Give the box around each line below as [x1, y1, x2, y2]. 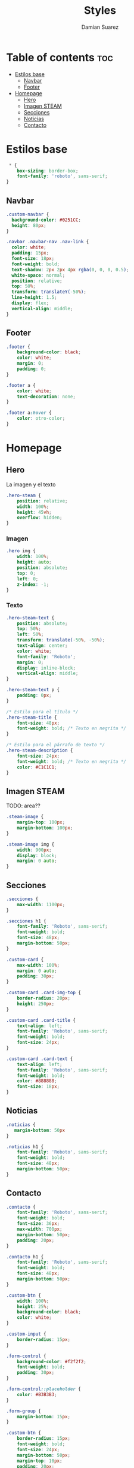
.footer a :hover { [6, 410, 52, 416]
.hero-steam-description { [6, 747, 73, 753]
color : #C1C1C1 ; [17, 764, 58, 770]
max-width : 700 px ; [17, 1226, 63, 1233]
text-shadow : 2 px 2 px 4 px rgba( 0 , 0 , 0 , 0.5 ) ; [11, 267, 129, 273]
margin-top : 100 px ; [17, 819, 66, 825]
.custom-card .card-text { [6, 1055, 73, 1062]
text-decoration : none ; [17, 394, 76, 399]
